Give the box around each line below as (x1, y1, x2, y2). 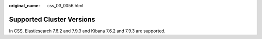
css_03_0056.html (47, 3, 83, 8)
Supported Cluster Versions (9, 15, 96, 24)
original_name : (9, 3, 40, 8)
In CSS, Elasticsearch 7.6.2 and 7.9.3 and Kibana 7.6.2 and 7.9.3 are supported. (9, 28, 165, 34)
